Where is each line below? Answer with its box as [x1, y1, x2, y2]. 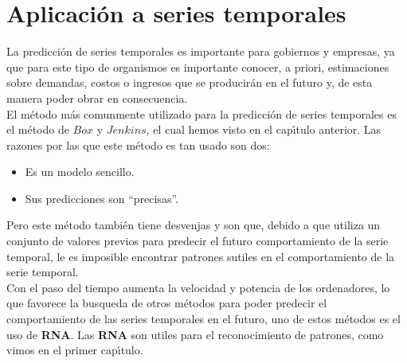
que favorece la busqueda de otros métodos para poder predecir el [6, 295, 327, 311]
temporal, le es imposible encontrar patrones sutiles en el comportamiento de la [6, 248, 395, 264]
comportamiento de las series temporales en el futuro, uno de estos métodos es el [6, 310, 401, 327]
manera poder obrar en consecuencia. [6, 89, 188, 106]
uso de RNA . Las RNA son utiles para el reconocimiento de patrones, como [6, 326, 384, 342]
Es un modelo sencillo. [25, 163, 135, 180]
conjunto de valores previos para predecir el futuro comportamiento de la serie [6, 232, 389, 249]
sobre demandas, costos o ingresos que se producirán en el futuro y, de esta [6, 74, 373, 91]
